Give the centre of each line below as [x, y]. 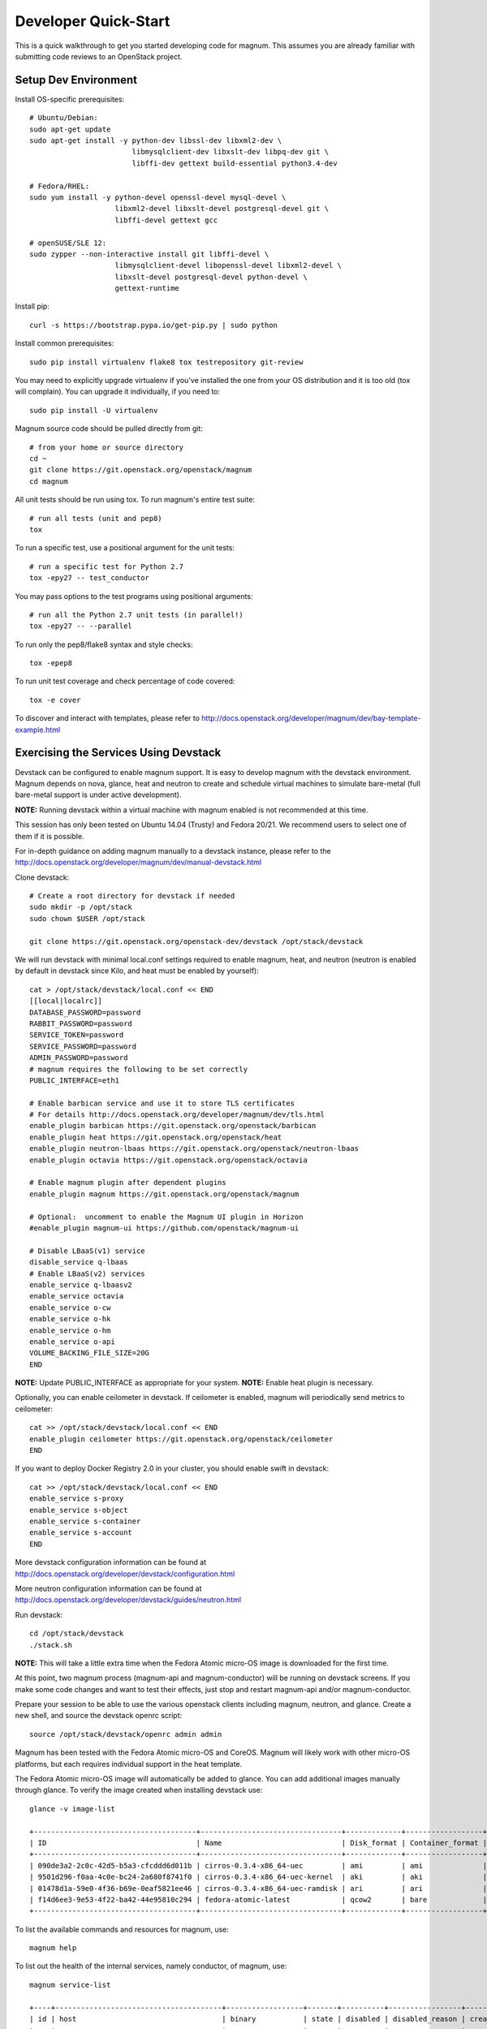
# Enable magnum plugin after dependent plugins [128, 1183]
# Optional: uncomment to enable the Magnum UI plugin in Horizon [166, 1217]
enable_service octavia [77, 1296]
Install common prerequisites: [65, 343]
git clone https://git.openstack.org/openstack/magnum [141, 470]
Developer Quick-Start [93, 21]
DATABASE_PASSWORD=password [85, 1012]
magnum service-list [70, 1985]
